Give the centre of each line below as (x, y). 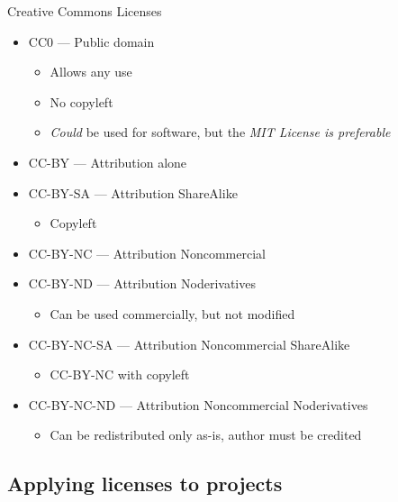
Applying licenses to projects (145, 484)
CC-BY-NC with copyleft (120, 374)
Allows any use (91, 72)
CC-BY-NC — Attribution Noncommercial (147, 253)
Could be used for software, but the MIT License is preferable (220, 132)
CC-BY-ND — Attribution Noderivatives (142, 283)
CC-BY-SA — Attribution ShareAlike (133, 192)
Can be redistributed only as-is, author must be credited (206, 435)
